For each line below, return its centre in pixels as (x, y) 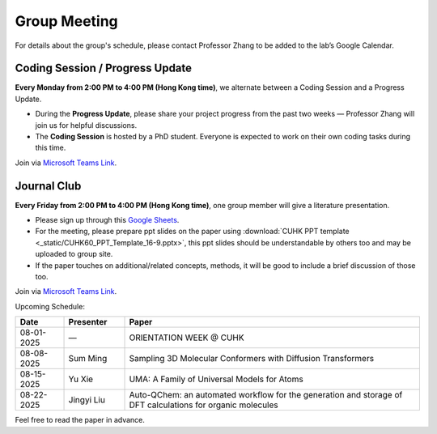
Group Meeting (67, 21)
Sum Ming (88, 359)
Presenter (88, 322)
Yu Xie (81, 379)
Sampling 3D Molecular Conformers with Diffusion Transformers (252, 359)
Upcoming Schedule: (50, 306)
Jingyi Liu (87, 400)
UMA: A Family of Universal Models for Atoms (216, 379)
